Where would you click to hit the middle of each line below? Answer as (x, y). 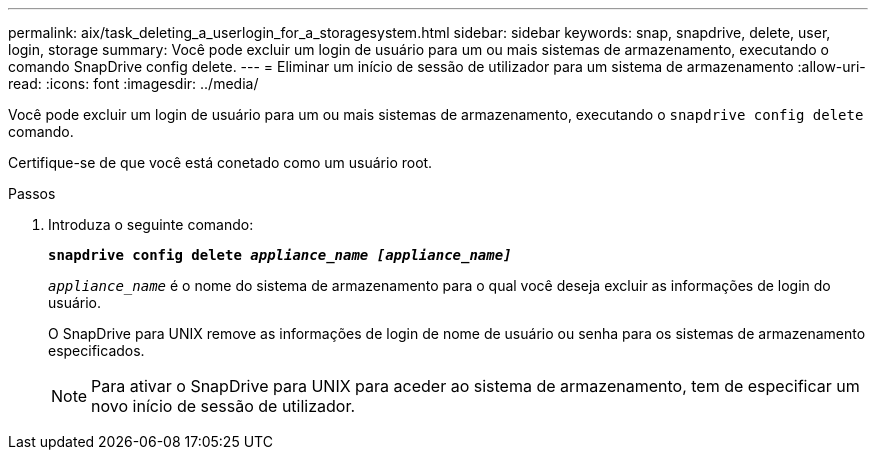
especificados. (96, 350)
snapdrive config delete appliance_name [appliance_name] (280, 255)
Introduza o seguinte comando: (151, 224)
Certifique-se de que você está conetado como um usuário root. (220, 162)
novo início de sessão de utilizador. (223, 406)
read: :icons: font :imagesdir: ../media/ (133, 83)
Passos (32, 193)
